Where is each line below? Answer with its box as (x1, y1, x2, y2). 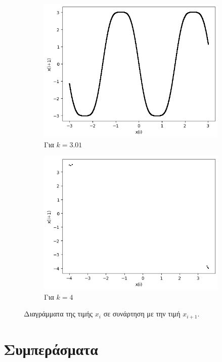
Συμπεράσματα (4, 339, 98, 359)
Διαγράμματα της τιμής (24, 308, 93, 319)
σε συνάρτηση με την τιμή (103, 308, 181, 319)
